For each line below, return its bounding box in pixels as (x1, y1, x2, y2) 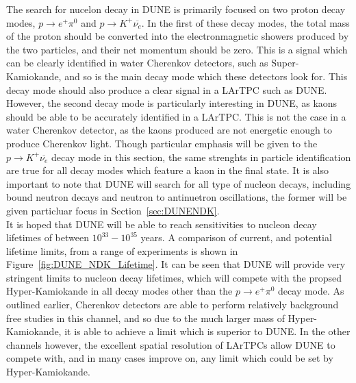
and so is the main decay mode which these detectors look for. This (64, 69, 348, 83)
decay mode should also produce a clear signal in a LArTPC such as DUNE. (6, 82, 327, 97)
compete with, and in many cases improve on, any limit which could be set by (6, 351, 333, 365)
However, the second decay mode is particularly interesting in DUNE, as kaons (6, 96, 338, 110)
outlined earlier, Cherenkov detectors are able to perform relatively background (6, 297, 339, 312)
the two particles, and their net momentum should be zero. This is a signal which (6, 42, 348, 56)
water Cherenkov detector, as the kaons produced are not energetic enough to (6, 123, 332, 137)
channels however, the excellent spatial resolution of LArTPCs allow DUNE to (6, 337, 335, 351)
